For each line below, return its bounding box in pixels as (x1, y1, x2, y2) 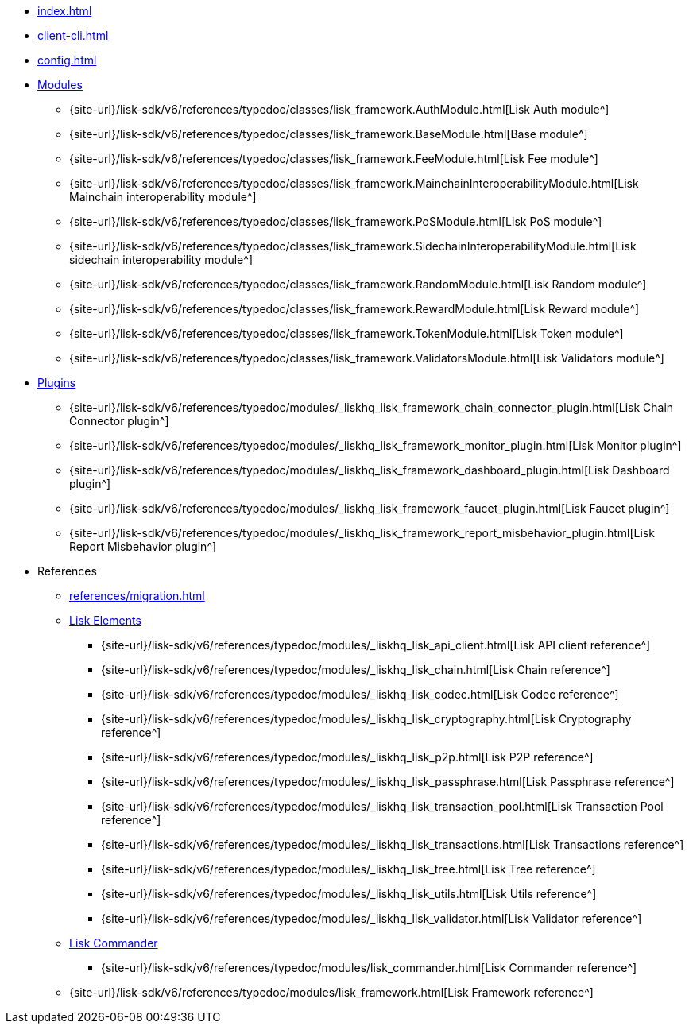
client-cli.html (37, 29, 109, 42)
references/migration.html (69, 589, 205, 602)
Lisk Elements (69, 614, 141, 627)
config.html (37, 53, 97, 67)
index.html (37, 4, 92, 17)
